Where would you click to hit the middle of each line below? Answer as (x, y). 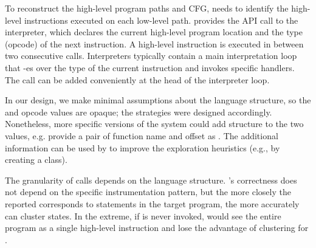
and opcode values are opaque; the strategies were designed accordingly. (139, 112)
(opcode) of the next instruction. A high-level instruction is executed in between (154, 43)
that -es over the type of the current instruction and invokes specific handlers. (150, 67)
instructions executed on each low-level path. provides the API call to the (161, 20)
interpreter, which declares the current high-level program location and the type (154, 32)
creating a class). (36, 160)
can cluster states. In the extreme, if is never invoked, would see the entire (143, 215)
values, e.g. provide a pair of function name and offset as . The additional (142, 135)
